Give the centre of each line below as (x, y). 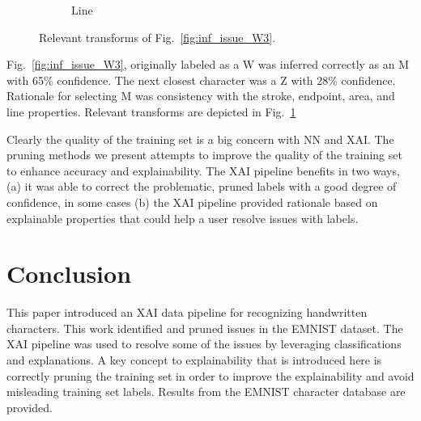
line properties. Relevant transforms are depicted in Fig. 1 (151, 111)
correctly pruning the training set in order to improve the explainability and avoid (210, 375)
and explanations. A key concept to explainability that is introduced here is (194, 360)
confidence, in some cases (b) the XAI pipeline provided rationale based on (192, 202)
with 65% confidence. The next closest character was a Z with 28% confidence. (201, 80)
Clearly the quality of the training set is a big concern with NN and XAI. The (200, 139)
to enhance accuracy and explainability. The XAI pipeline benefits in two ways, (203, 170)
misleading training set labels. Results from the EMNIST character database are (206, 392)
